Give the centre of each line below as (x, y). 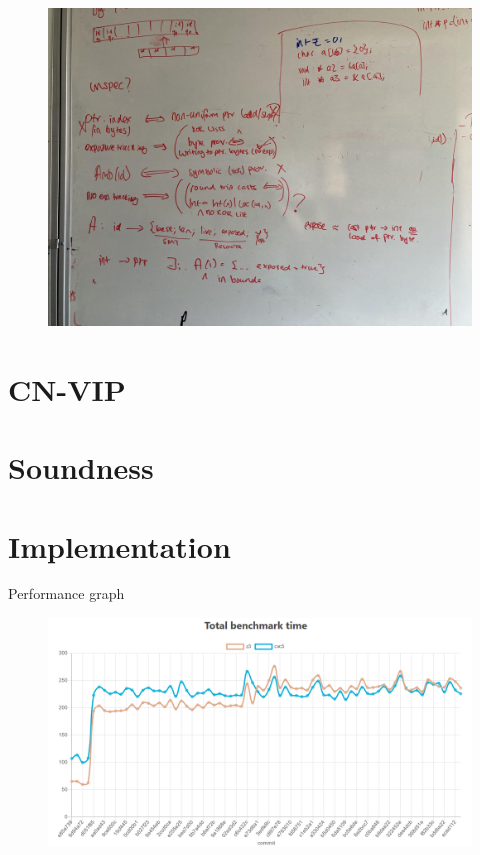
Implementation (119, 545)
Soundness (81, 467)
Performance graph (66, 593)
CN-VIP (67, 388)
